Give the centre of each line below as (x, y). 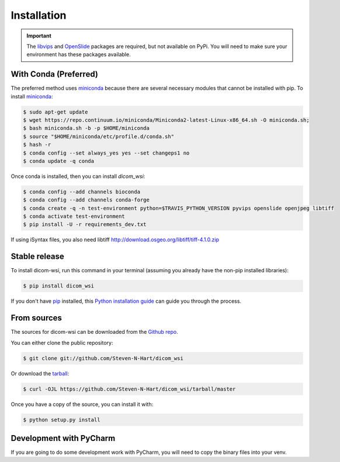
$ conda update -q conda (59, 161)
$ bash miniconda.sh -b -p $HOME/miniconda (86, 128)
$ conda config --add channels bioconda (81, 191)
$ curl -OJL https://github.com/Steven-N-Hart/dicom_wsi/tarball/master (129, 389)
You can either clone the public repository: (62, 343)
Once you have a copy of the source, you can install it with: (82, 404)
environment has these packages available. (79, 54)
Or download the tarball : (40, 373)
